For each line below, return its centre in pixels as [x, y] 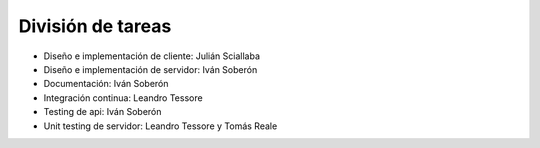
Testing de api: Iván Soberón [102, 112]
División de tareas [95, 26]
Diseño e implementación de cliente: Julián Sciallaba [151, 56]
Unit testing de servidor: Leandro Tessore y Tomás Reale [160, 126]
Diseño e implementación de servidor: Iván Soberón [150, 69]
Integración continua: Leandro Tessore [123, 97]
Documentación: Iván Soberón [106, 84]
